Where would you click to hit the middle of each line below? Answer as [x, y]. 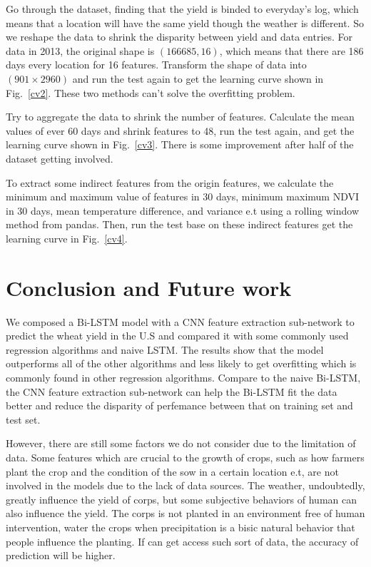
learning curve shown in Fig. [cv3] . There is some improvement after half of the [180, 144]
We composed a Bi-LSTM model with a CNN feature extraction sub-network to [180, 321]
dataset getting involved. [60, 158]
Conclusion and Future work [149, 287]
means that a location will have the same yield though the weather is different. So [185, 22]
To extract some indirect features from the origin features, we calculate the [170, 182]
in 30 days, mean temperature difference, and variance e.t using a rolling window [183, 210]
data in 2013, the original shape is [80, 50]
